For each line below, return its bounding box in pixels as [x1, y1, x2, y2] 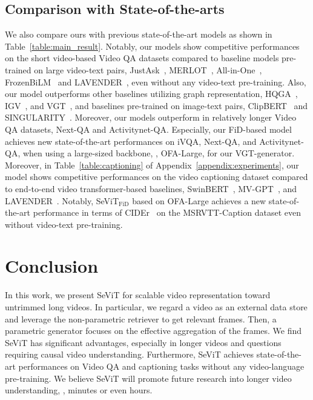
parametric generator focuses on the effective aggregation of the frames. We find [5, 324, 302, 337]
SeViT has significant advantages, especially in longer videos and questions [5, 336, 282, 348]
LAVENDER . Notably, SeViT [5, 194, 119, 207]
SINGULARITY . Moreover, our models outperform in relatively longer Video [5, 111, 297, 124]
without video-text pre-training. [5, 218, 123, 230]
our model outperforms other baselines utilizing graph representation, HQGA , [5, 87, 298, 100]
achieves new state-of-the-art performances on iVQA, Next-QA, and [5, 135, 257, 147]
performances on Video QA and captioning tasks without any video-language [18, 359, 305, 372]
